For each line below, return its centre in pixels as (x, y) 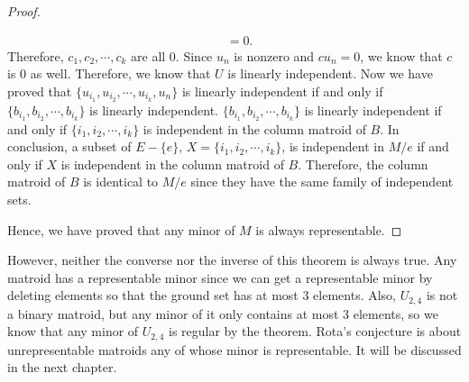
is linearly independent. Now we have (330, 73)
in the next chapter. (62, 367)
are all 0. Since (172, 55)
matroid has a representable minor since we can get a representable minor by (220, 277)
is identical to (121, 182)
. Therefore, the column (363, 164)
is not (442, 295)
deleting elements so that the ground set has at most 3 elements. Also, (202, 295)
